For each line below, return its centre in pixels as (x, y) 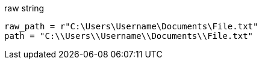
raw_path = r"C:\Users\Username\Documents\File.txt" (131, 26)
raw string (24, 8)
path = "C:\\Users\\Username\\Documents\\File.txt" (129, 36)
